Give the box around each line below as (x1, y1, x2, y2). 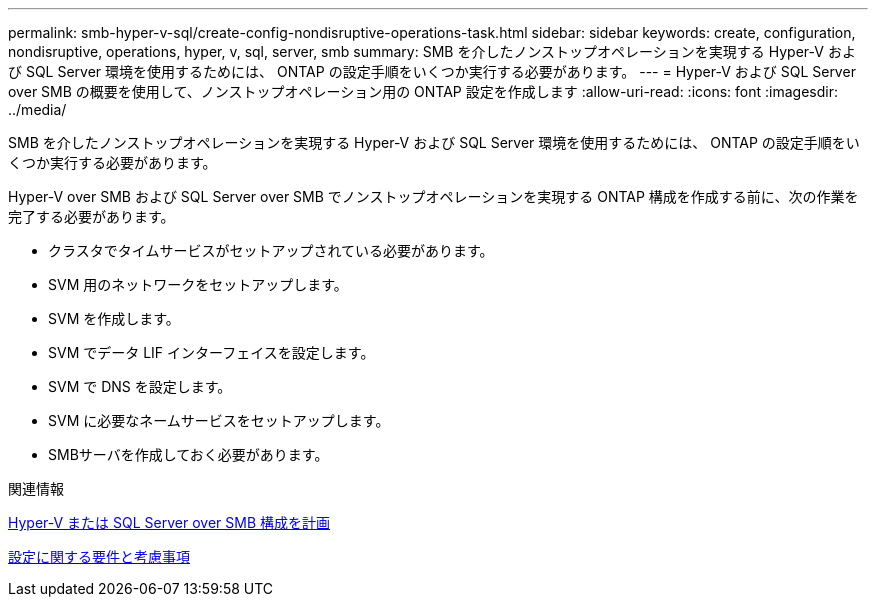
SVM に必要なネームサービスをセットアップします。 (48, 412, 390, 429)
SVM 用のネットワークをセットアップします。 (48, 276, 348, 293)
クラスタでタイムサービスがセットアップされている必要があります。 (48, 242, 494, 259)
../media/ (8, 101, 67, 118)
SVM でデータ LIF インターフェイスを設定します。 (48, 344, 375, 361)
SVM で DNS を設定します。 (48, 378, 232, 395)
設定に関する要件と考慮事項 (8, 548, 190, 565)
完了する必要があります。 (8, 208, 175, 225)
